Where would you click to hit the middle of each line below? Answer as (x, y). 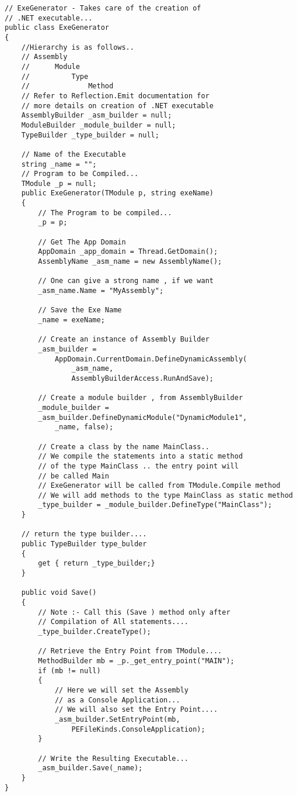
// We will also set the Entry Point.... (136, 710)
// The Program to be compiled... (105, 213)
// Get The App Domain (82, 242)
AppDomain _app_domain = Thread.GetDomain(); (128, 252)
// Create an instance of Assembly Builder (124, 340)
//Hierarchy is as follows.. (78, 47)
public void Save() (59, 593)
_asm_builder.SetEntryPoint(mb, (117, 719)
